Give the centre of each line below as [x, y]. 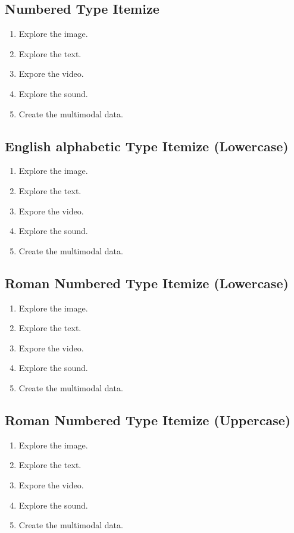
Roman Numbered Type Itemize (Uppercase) [148, 420]
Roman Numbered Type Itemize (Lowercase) [147, 283]
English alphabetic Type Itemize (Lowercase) [147, 146]
